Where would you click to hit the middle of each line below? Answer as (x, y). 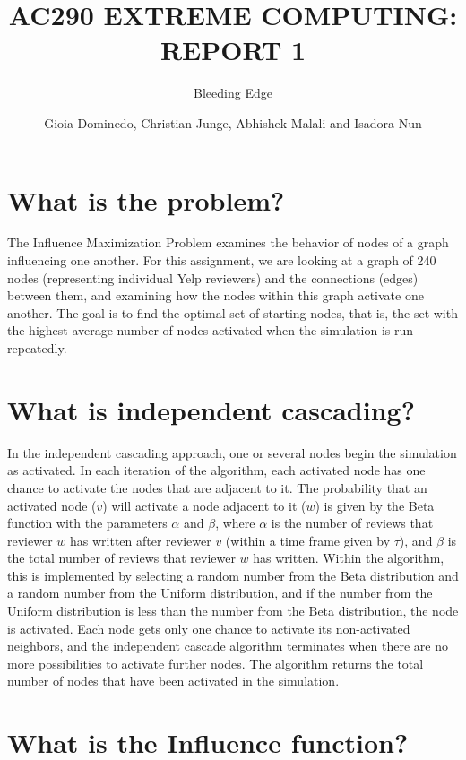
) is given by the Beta (375, 505)
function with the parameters (87, 523)
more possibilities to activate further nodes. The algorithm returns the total (216, 663)
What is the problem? (146, 199)
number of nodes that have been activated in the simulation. (173, 681)
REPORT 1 (233, 50)
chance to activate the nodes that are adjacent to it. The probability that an (217, 487)
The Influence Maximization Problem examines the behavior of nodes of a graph (228, 242)
